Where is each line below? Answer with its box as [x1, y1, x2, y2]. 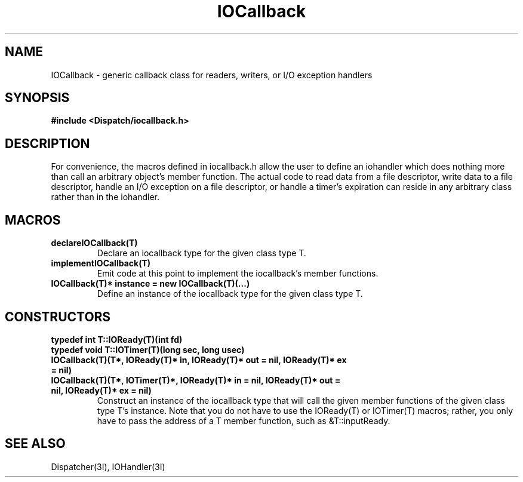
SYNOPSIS [5, 90, 70, 106]
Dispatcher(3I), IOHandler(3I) [51, 461, 165, 472]
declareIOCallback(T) [51, 238, 138, 248]
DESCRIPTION [5, 136, 90, 151]
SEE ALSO [5, 436, 66, 452]
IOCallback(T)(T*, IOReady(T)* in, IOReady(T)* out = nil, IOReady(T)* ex [51, 354, 347, 365]
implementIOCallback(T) [51, 258, 151, 269]
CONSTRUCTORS [5, 309, 111, 324]
